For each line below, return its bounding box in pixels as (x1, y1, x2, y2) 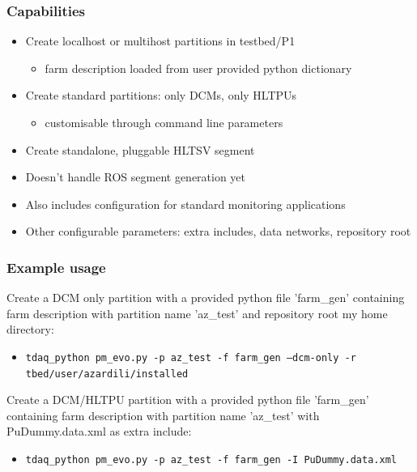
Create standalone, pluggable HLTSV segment (25, 141, 255, 158)
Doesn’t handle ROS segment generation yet (25, 168, 246, 185)
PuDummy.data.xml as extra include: (6, 423, 192, 440)
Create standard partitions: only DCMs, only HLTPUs (25, 87, 297, 104)
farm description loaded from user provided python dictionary (45, 59, 352, 76)
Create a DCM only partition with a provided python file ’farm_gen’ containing (6, 289, 405, 306)
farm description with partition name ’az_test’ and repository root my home (6, 304, 388, 321)
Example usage (6, 257, 106, 277)
